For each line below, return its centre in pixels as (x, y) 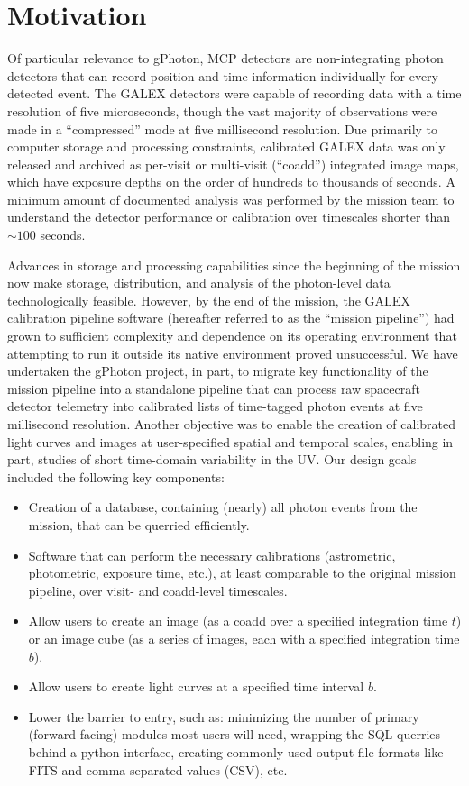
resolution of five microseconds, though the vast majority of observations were (222, 110)
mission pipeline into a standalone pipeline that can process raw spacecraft (214, 388)
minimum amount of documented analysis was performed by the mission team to (231, 199)
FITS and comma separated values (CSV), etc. (158, 769)
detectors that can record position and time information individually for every (223, 75)
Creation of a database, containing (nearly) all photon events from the (223, 507)
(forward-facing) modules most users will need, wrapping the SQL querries (234, 734)
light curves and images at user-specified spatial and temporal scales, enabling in (230, 441)
